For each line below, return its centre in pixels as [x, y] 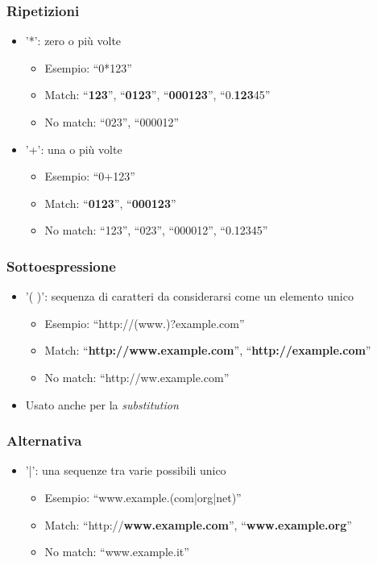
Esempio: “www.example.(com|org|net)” [143, 497]
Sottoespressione [61, 266]
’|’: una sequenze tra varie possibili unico [126, 470]
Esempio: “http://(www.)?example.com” [145, 323]
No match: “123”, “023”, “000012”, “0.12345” [156, 230]
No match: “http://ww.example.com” [137, 377]
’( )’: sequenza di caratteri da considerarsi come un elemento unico [189, 296]
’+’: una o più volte [74, 149]
